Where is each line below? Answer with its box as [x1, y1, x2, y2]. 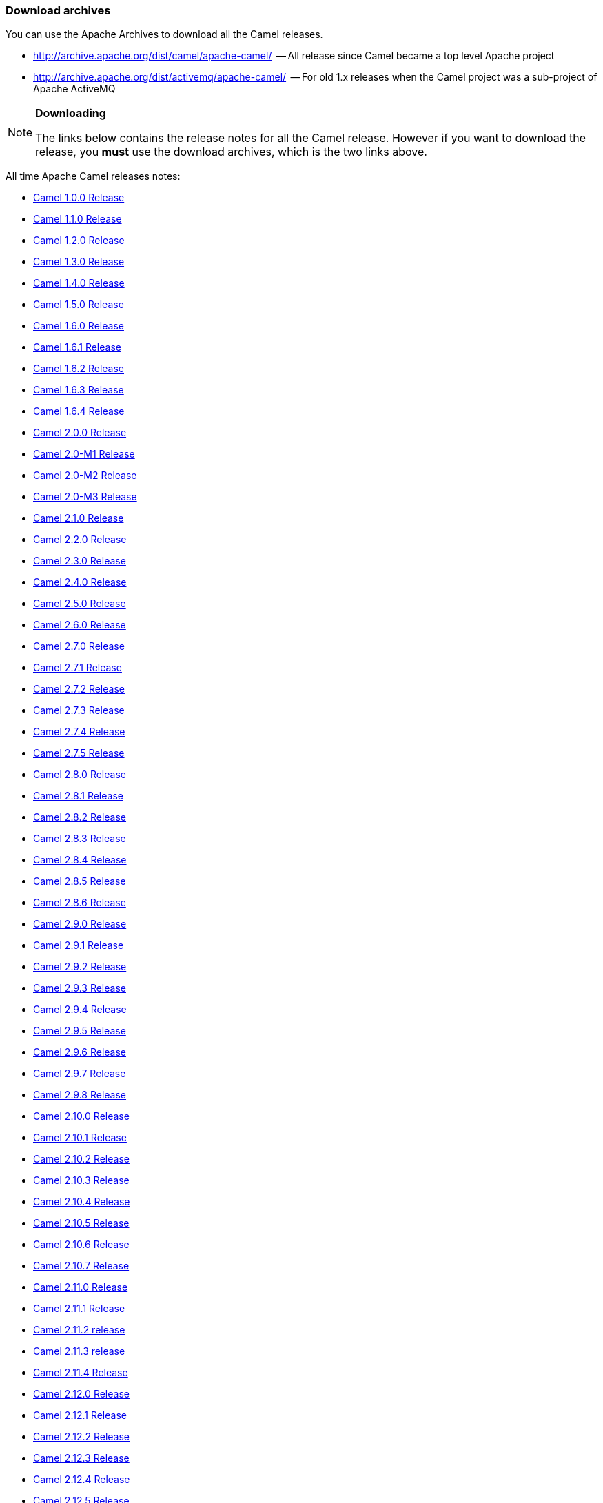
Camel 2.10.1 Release [33, 1132, 127, 1144]
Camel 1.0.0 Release [33, 192, 125, 204]
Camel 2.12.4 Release [33, 1473, 130, 1486]
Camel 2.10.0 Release [33, 1110, 130, 1123]
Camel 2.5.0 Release [33, 597, 126, 610]
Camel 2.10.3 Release [33, 1174, 130, 1187]
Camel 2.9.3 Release [33, 982, 126, 994]
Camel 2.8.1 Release [33, 790, 123, 802]
